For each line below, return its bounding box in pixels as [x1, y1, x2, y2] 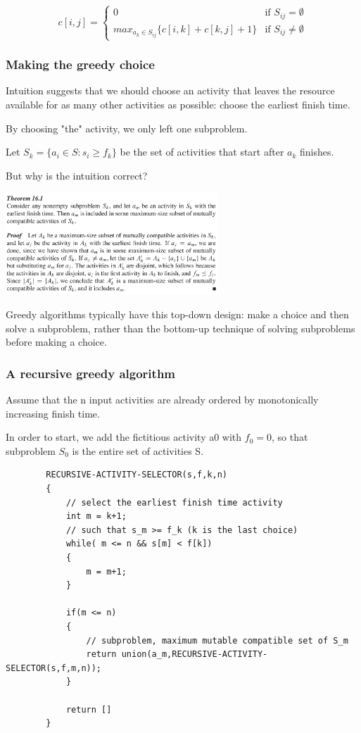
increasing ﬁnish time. [6, 406, 100, 420]
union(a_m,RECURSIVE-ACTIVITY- [121, 649, 268, 660]
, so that [271, 430, 308, 444]
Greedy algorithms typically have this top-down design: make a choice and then [6, 307, 349, 322]
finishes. [300, 144, 334, 159]
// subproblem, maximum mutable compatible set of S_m [86, 635, 348, 646]
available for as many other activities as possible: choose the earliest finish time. [6, 96, 350, 111]
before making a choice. [6, 334, 107, 349]
